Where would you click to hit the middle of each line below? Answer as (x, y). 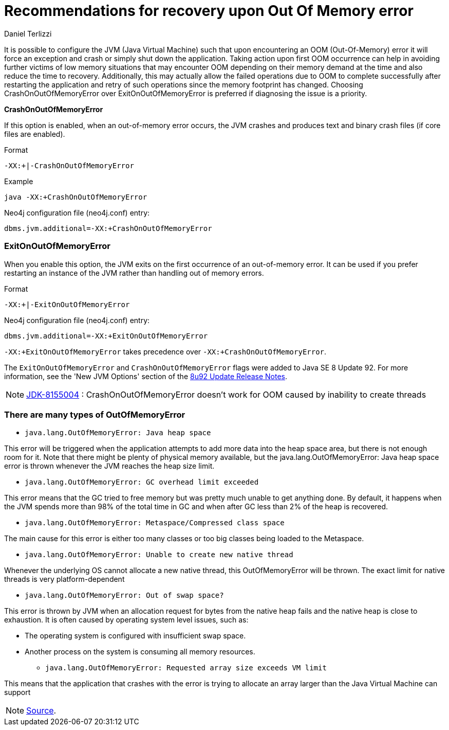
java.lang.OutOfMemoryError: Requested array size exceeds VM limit (186, 668)
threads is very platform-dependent (64, 579)
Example (19, 181)
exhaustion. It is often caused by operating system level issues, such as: (126, 620)
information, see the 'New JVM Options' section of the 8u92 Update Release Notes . (146, 376)
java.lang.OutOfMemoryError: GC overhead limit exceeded (142, 482)
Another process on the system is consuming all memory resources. (140, 652)
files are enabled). (35, 134)
